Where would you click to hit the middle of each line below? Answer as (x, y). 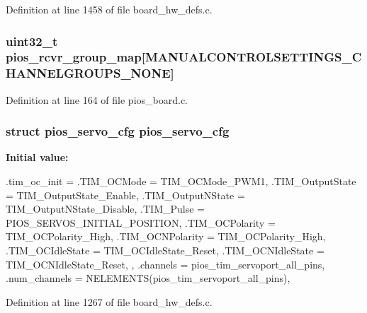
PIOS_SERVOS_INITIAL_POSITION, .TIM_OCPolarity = (141, 222)
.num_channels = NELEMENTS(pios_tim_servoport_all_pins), (148, 278)
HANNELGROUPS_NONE (88, 73)
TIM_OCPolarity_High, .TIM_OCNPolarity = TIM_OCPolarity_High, (166, 236)
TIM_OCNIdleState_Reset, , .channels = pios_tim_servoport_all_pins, (165, 264)
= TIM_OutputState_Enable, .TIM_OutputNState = (125, 195)
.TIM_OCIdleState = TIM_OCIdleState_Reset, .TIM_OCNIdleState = (165, 250)
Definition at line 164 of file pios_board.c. (97, 99)
